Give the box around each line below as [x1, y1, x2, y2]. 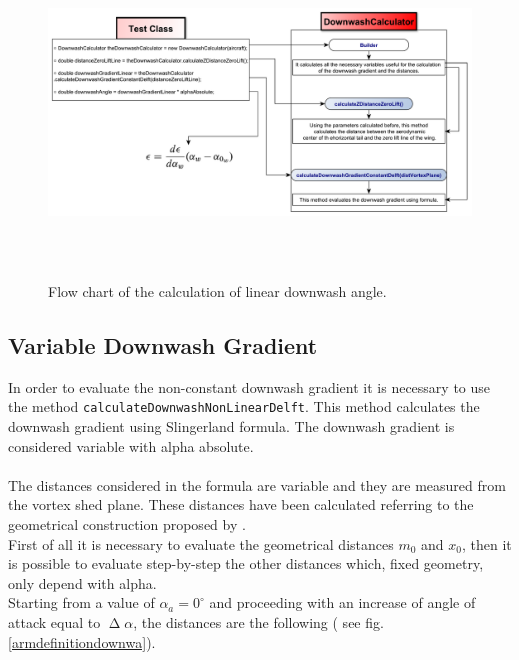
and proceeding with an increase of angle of [209, 592, 476, 613]
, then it [461, 533, 512, 554]
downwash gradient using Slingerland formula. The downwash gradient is [8, 416, 455, 436]
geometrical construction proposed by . [8, 513, 246, 534]
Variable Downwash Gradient [8, 329, 318, 360]
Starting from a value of [8, 592, 155, 613]
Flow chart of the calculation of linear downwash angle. [48, 280, 387, 301]
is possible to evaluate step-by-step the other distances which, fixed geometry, [8, 553, 484, 574]
